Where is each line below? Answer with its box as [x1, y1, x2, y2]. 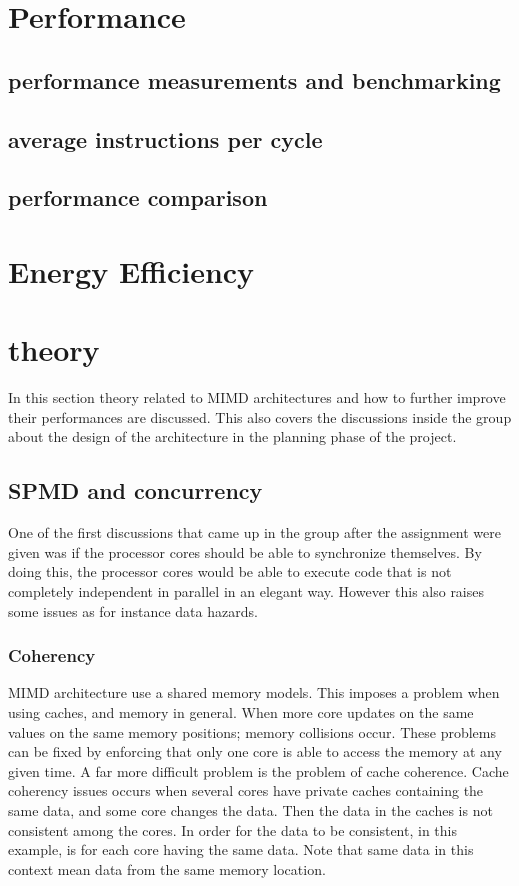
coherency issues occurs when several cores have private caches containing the [8, 780, 484, 801]
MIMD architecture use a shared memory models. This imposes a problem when [8, 682, 500, 703]
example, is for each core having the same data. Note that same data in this [8, 839, 474, 860]
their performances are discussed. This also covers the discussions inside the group [8, 406, 512, 427]
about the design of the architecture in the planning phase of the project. [8, 426, 457, 447]
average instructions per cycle [8, 123, 323, 154]
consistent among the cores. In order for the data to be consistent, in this [8, 819, 457, 840]
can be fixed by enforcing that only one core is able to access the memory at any [8, 741, 502, 762]
